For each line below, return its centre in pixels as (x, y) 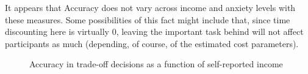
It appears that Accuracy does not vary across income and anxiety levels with (150, 7)
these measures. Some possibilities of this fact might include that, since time (148, 19)
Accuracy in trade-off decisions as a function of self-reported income (156, 64)
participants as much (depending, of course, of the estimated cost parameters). (152, 43)
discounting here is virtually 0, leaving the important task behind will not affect (154, 31)
